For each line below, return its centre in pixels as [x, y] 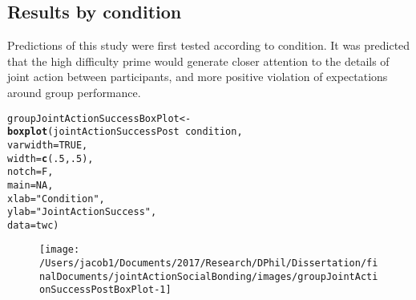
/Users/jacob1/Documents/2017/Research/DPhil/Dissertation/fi [209, 264]
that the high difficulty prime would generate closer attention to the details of [198, 61]
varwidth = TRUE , [48, 145]
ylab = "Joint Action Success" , [82, 212]
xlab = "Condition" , [56, 199]
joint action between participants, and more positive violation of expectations [198, 77]
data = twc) [33, 225]
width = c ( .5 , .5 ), [50, 158]
